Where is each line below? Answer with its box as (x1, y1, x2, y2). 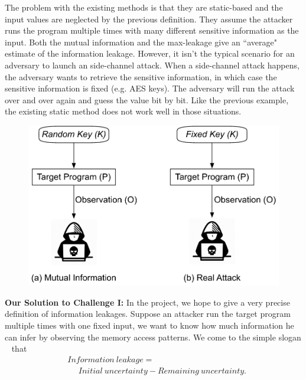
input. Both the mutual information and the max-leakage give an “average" (5, 35, 277, 48)
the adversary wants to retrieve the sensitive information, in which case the (5, 70, 277, 83)
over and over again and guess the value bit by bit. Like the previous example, (5, 93, 289, 106)
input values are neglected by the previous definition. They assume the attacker (5, 12, 293, 25)
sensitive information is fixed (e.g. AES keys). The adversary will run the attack (5, 82, 295, 94)
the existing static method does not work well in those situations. (5, 105, 242, 117)
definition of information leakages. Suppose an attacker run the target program (5, 307, 291, 320)
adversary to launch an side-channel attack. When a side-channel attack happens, (5, 58, 300, 71)
